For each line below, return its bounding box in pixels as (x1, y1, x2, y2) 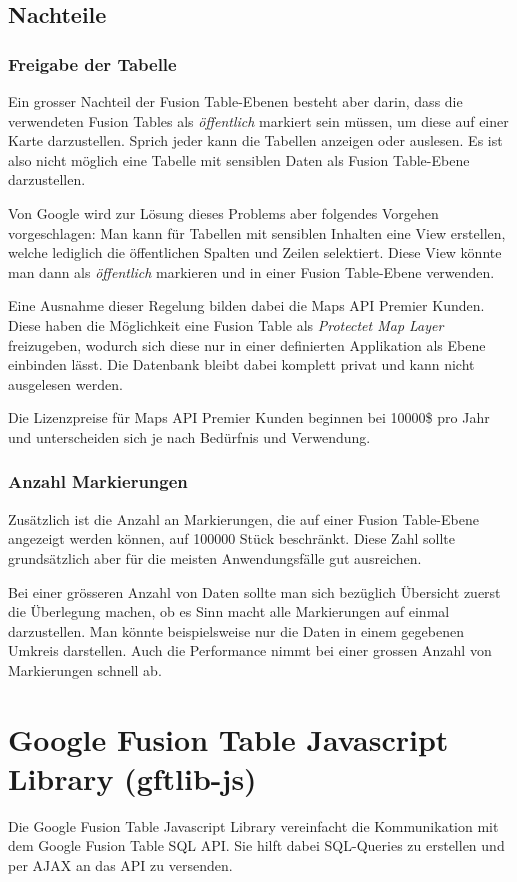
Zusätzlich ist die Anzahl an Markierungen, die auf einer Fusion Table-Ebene (8, 508, 479, 529)
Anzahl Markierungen (8, 469, 188, 494)
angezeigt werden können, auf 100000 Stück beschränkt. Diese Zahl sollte (8, 528, 455, 549)
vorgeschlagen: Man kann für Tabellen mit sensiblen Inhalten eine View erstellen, (8, 222, 506, 243)
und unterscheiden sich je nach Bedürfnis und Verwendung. (8, 426, 371, 447)
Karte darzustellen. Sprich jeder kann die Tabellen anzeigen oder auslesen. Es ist (8, 130, 503, 151)
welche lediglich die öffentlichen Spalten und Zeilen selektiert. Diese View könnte (8, 242, 502, 263)
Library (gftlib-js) (8, 757, 257, 798)
